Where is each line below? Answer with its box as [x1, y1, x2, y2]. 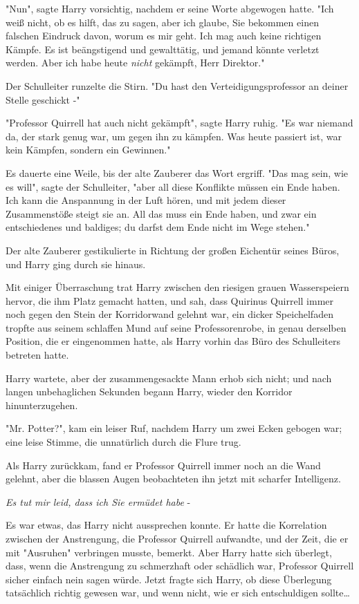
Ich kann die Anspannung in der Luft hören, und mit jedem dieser [6, 193, 286, 207]
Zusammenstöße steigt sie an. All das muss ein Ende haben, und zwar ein [6, 206, 317, 220]
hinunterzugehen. [6, 397, 78, 412]
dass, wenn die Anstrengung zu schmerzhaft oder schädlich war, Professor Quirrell [6, 558, 354, 573]
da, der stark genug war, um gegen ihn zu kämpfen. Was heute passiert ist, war [6, 129, 342, 143]
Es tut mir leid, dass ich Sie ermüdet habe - [6, 494, 191, 509]
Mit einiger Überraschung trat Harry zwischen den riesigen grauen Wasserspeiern [6, 280, 349, 294]
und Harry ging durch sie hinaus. [6, 256, 146, 271]
